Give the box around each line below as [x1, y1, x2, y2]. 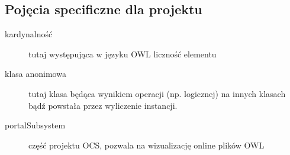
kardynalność [5, 28, 53, 40]
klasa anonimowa [5, 67, 66, 80]
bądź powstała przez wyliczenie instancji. [28, 99, 178, 111]
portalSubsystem [5, 119, 66, 131]
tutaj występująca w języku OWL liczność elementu [28, 47, 217, 60]
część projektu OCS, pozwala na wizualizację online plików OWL [28, 138, 265, 151]
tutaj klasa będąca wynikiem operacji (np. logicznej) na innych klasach [28, 87, 286, 99]
